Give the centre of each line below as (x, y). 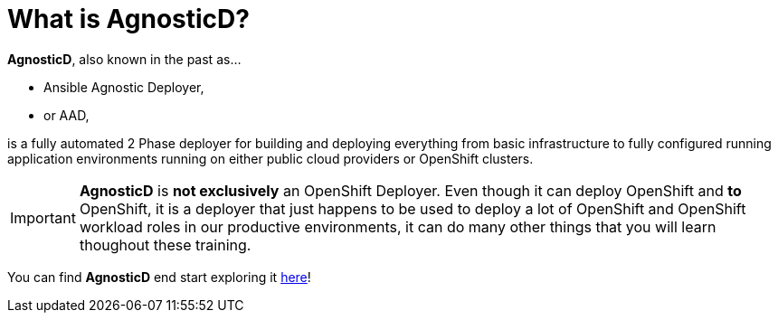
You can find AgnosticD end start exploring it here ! (159, 277)
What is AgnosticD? (128, 19)
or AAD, (66, 115)
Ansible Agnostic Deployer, (124, 87)
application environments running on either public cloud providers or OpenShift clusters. (270, 158)
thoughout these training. (165, 245)
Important (43, 217)
